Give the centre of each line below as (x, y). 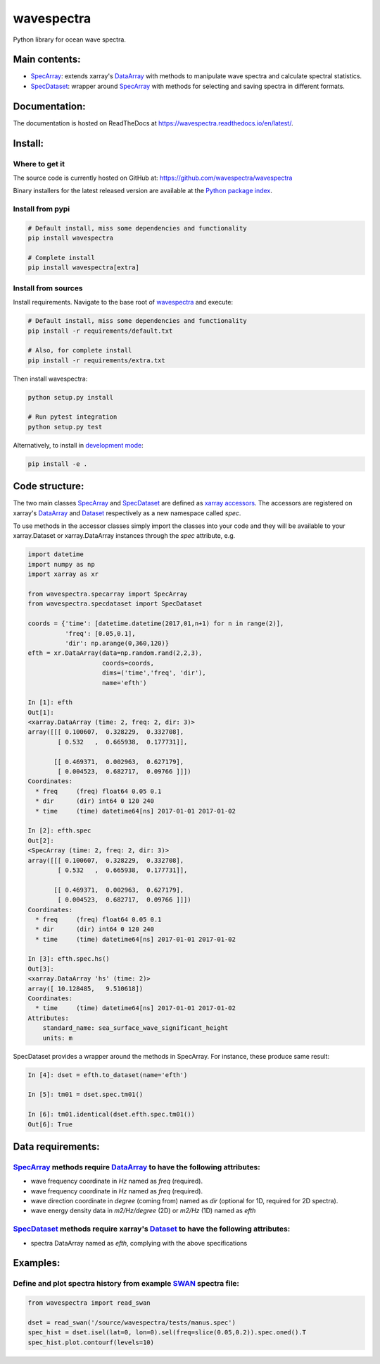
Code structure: (49, 486)
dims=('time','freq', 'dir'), (154, 673)
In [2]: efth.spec (59, 831)
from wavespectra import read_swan (89, 1303)
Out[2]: (41, 840)
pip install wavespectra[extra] (84, 268)
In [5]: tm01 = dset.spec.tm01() (85, 1095)
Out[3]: (41, 969)
